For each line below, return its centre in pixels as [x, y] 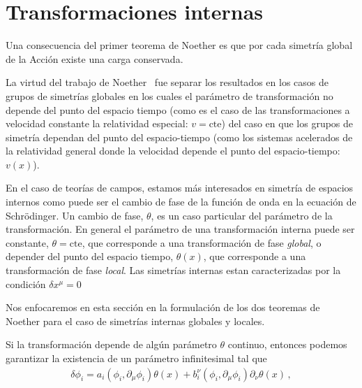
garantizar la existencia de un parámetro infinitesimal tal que [136, 358]
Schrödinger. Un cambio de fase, [75, 215]
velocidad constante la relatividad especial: [97, 123]
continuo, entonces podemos [287, 344]
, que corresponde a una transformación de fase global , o [202, 242]
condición [26, 283]
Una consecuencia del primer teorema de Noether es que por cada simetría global [179, 45]
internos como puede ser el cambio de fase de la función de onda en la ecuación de [181, 202]
